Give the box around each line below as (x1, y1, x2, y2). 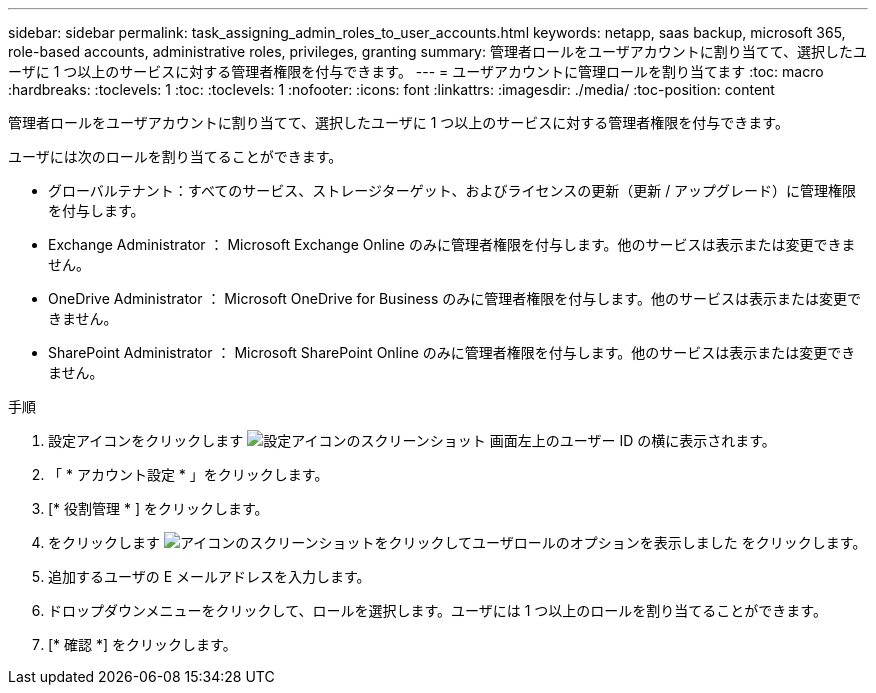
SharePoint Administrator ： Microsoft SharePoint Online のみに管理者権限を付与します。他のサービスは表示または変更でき (48, 344, 856, 361)
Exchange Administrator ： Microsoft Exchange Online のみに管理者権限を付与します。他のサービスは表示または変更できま (48, 236, 856, 253)
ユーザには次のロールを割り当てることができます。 (8, 148, 343, 165)
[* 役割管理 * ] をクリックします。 (48, 500, 269, 517)
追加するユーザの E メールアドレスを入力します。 (48, 568, 371, 585)
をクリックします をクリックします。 (48, 534, 867, 551)
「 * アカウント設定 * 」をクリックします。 (48, 466, 329, 483)
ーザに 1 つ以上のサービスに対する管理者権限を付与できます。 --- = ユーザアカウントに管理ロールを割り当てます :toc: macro (8, 63, 824, 80)
